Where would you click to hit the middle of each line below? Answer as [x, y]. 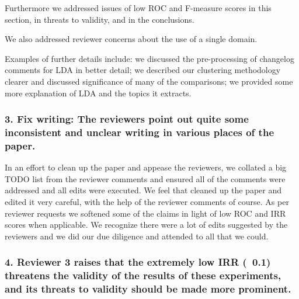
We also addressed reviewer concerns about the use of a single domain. [131, 39]
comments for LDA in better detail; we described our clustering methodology [143, 70]
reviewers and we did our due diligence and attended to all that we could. [137, 236]
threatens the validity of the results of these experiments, [143, 275]
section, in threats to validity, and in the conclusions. [100, 19]
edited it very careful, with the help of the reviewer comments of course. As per [147, 201]
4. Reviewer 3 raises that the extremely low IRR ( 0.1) [138, 262]
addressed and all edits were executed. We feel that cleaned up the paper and [143, 190]
